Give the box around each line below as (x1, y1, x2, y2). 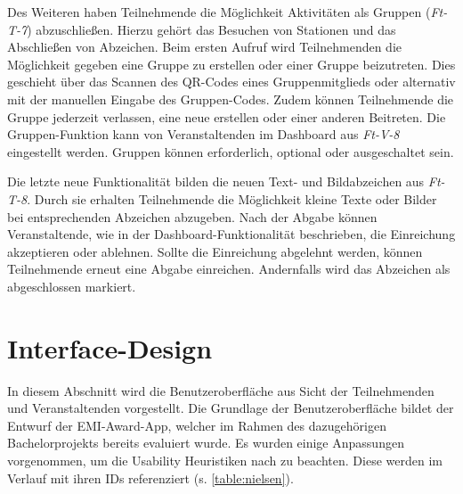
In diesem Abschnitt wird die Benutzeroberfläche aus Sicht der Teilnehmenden (7, 381, 435, 399)
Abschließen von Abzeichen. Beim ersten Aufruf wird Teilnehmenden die (7, 37, 402, 56)
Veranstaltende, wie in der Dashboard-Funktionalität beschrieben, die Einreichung (7, 225, 456, 243)
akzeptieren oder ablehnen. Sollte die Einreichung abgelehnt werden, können (7, 242, 423, 260)
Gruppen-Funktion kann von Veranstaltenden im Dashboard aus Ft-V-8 (7, 125, 400, 144)
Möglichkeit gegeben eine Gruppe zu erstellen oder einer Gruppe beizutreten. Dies (7, 54, 456, 73)
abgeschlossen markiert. (7, 276, 136, 295)
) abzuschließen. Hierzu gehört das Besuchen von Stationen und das (27, 20, 396, 38)
